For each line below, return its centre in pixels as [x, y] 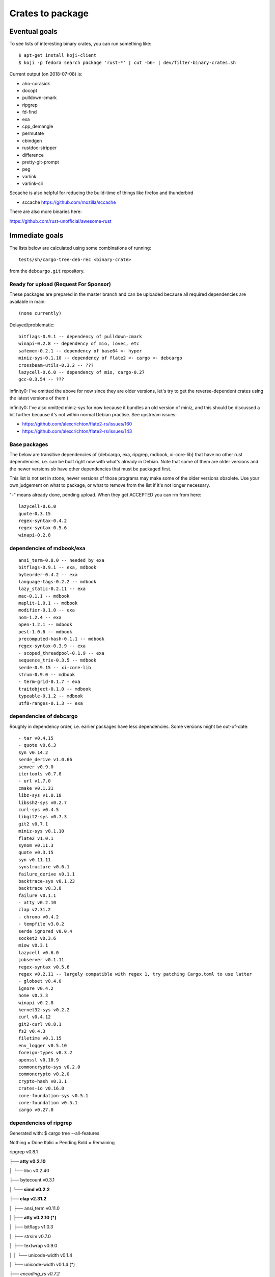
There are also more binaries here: [46, 211]
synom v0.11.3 [36, 845]
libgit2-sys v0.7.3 [43, 817]
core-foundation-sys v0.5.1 [53, 1095]
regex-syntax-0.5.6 [43, 528]
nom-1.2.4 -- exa [40, 617]
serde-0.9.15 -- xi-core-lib [55, 667]
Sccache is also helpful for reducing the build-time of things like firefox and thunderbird [101, 193]
